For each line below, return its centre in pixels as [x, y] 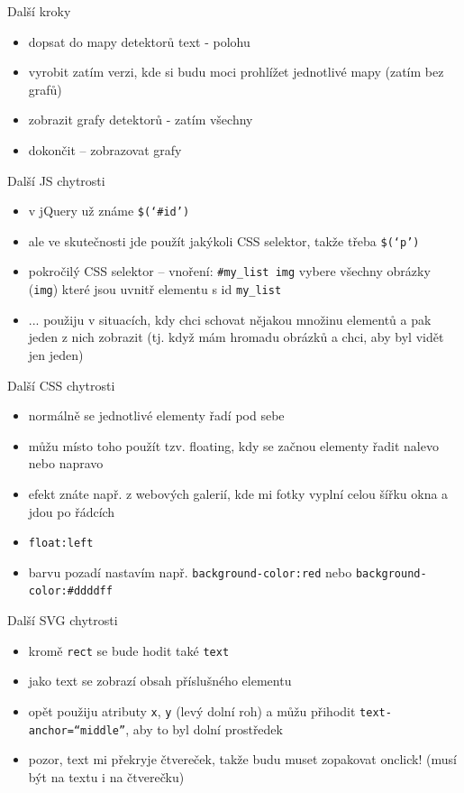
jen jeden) [56, 354]
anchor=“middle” [77, 730]
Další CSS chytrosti [61, 385]
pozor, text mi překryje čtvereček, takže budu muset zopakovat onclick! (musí [242, 759]
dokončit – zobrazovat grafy [105, 149]
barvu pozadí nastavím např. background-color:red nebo [190, 572]
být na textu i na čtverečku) [106, 776]
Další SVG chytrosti [63, 620]
